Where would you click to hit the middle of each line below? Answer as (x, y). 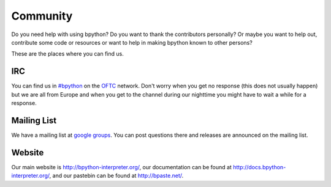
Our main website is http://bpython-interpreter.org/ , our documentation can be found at (122, 167)
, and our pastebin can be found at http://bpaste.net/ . (116, 176)
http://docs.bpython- (260, 167)
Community (42, 16)
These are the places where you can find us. (67, 54)
